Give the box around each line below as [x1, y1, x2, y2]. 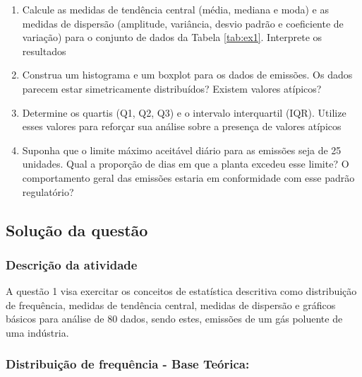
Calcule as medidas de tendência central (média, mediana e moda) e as [22, 2, 330, 16]
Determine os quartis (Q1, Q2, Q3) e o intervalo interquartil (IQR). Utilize [22, 105, 346, 120]
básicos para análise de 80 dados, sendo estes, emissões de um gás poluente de [6, 311, 343, 326]
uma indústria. [6, 325, 69, 340]
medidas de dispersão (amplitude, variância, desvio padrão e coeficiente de [22, 16, 344, 30]
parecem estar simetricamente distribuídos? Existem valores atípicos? [22, 81, 322, 95]
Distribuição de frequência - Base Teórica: [6, 355, 250, 373]
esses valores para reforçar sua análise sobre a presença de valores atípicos [22, 119, 342, 134]
